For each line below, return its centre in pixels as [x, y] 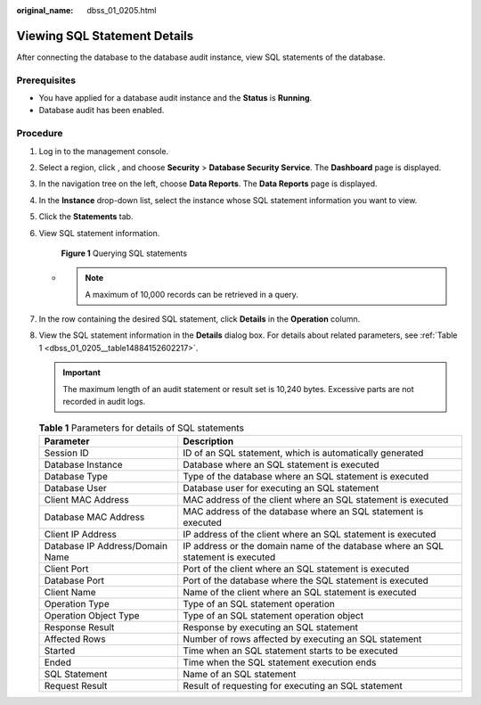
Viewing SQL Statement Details [105, 36]
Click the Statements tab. [86, 217]
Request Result [76, 685]
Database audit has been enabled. [102, 111]
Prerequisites [46, 80]
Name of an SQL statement [240, 674]
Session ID [66, 453]
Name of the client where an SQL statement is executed [300, 592]
